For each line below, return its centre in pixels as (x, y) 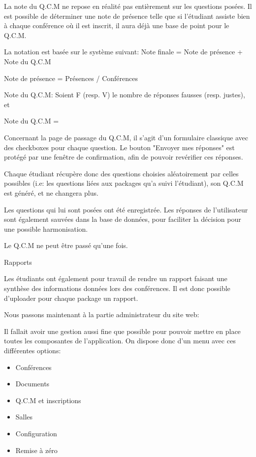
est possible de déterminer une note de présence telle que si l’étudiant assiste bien (127, 16)
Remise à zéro (36, 450)
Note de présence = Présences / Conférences (71, 78)
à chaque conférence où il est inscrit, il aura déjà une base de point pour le (117, 25)
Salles (24, 417)
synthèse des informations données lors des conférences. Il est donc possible (117, 288)
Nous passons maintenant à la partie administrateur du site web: (102, 314)
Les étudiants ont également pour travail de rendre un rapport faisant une (116, 278)
